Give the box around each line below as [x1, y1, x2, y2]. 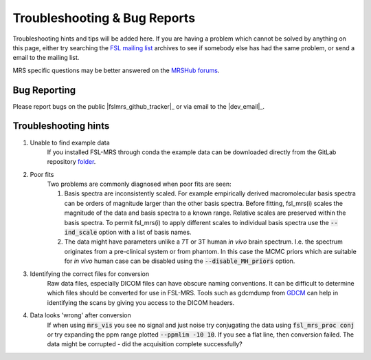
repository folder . [47, 158, 96, 166]
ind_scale [64, 229, 98, 237]
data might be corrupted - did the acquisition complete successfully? [47, 340, 243, 348]
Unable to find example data [30, 138, 110, 147]
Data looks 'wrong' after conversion [30, 311, 131, 319]
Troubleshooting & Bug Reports [12, 10, 196, 25]
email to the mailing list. [12, 54, 80, 62]
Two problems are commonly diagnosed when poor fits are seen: [47, 180, 232, 189]
